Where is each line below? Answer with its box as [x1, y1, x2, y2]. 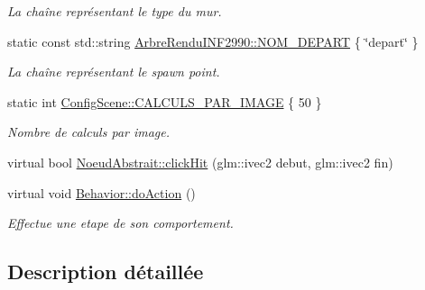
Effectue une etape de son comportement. [7, 213, 234, 232]
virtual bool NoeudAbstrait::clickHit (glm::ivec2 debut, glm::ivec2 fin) [7, 152, 393, 171]
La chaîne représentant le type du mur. [7, 2, 222, 20]
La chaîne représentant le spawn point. [7, 62, 220, 81]
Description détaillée [7, 258, 204, 285]
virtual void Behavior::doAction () [7, 183, 196, 202]
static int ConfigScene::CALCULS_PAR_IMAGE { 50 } [7, 92, 322, 111]
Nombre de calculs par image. [7, 122, 171, 141]
